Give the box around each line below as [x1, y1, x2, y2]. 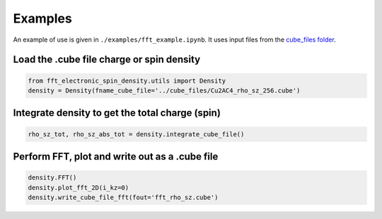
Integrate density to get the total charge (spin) [13, 107, 221, 119]
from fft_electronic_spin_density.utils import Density [28, 76, 226, 85]
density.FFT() [28, 174, 77, 182]
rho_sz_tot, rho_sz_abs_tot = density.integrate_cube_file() [28, 130, 245, 138]
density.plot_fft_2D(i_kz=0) [28, 184, 129, 191]
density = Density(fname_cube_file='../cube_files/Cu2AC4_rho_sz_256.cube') [28, 86, 301, 95]
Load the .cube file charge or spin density [13, 54, 201, 66]
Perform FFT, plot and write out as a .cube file [13, 150, 219, 162]
